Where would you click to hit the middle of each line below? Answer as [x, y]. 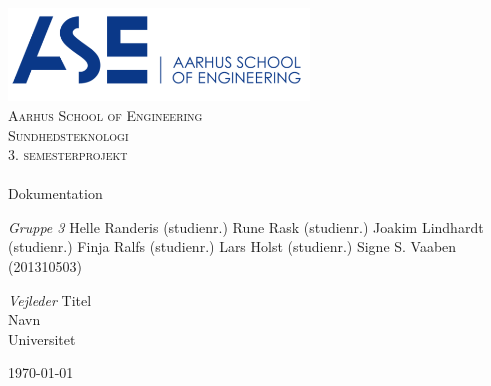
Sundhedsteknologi [68, 134]
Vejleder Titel [50, 299]
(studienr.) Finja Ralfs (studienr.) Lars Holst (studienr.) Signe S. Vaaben [232, 246]
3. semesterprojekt [68, 154]
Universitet [42, 338]
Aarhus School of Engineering [105, 114]
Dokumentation [55, 193]
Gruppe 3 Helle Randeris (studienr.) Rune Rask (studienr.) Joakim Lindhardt [246, 226]
